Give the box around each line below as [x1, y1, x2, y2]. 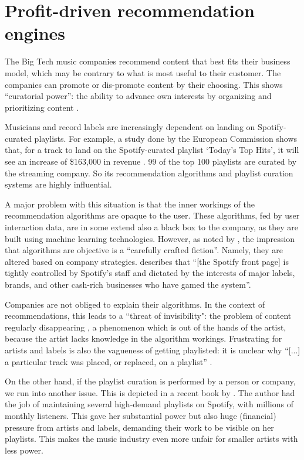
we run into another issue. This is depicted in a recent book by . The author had [5, 386, 295, 398]
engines [5, 21, 66, 45]
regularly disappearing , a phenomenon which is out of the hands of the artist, [5, 321, 286, 333]
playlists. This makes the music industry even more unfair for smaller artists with [5, 432, 298, 445]
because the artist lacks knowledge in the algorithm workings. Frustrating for [5, 332, 282, 345]
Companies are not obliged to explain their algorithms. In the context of [5, 298, 265, 310]
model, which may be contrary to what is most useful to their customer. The [5, 66, 281, 79]
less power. [5, 444, 43, 456]
